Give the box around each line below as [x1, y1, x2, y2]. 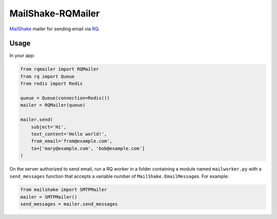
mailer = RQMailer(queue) [20, 102, 86, 108]
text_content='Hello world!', [31, 131, 107, 137]
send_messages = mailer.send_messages [20, 201, 118, 207]
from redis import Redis [20, 81, 83, 87]
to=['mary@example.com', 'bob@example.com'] [31, 145, 145, 151]
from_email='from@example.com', [31, 138, 113, 144]
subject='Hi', [31, 124, 67, 130]
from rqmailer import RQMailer [20, 66, 100, 72]
